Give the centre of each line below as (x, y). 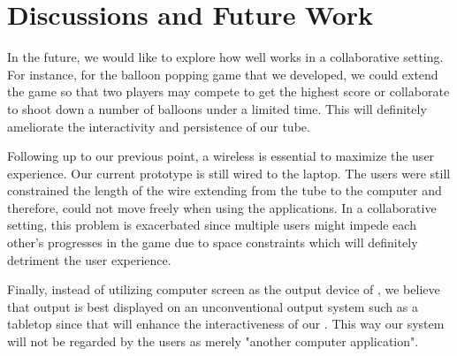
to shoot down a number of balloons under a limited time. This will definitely (217, 108)
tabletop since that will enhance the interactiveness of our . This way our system (226, 324)
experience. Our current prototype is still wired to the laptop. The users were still (229, 173)
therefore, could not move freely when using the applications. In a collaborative (222, 207)
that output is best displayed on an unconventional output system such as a (213, 306)
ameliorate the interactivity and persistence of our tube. (159, 126)
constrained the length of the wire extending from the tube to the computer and (225, 190)
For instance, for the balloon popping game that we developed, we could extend (223, 74)
